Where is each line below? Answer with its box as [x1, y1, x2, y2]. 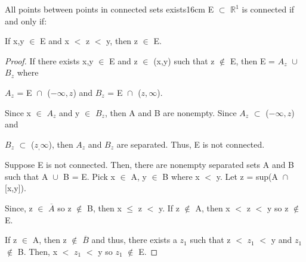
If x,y [5, 35, 24, 47]
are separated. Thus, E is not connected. [116, 138, 265, 150]
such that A [5, 170, 48, 182]
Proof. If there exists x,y [5, 54, 94, 67]
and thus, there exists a [91, 233, 177, 246]
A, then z [32, 233, 67, 246]
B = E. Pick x [63, 170, 115, 182]
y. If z [159, 201, 180, 214]
